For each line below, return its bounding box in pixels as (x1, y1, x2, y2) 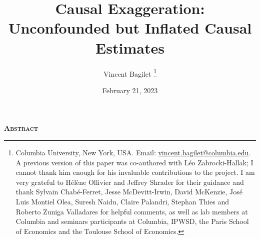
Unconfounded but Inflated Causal (8, 18, 252, 38)
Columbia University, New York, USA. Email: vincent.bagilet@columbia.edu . (15, 147, 251, 157)
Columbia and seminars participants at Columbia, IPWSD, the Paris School (15, 216, 249, 226)
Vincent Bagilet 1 (103, 67, 156, 79)
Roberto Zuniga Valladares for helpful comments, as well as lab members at (15, 206, 248, 216)
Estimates (95, 37, 164, 58)
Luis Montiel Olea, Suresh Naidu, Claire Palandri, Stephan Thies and (15, 196, 229, 206)
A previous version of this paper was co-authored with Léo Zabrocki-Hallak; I (15, 157, 253, 167)
